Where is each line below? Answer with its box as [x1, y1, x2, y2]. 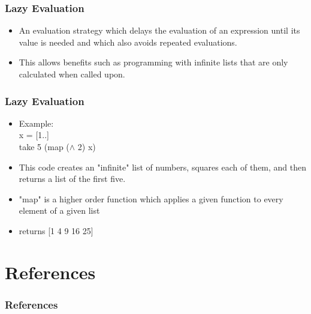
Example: [19, 116, 54, 129]
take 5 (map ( [19, 140, 70, 152]
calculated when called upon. [19, 68, 125, 80]
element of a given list [19, 204, 100, 217]
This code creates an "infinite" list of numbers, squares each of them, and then [19, 160, 307, 173]
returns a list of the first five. [19, 172, 126, 185]
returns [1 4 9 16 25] [19, 224, 93, 237]
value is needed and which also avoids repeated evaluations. [19, 35, 237, 48]
